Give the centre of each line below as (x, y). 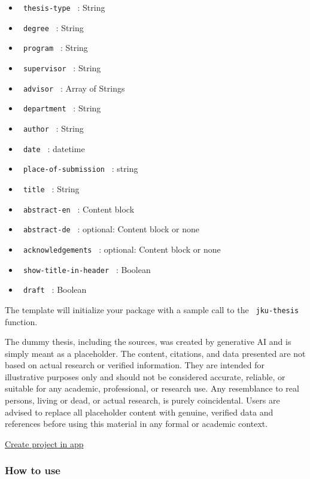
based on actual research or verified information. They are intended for (135, 365)
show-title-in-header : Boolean (87, 269)
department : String (62, 108)
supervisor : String (62, 67)
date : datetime (54, 148)
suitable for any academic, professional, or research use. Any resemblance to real (152, 388)
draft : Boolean (55, 289)
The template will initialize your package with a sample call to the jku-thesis (152, 309)
